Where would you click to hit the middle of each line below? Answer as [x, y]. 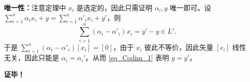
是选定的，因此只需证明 [114, 7]
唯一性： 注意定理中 [35, 7]
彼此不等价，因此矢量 [179, 47]
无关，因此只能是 [31, 58]
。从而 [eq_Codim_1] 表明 [127, 58]
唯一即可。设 [191, 7]
